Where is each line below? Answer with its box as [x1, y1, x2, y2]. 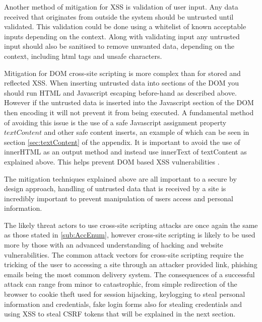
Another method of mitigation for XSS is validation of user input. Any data [4, 2, 238, 12]
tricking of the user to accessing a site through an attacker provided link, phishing [4, 259, 257, 270]
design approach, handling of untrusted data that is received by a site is [4, 183, 226, 194]
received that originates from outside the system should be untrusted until [4, 11, 234, 22]
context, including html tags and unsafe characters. [4, 50, 162, 61]
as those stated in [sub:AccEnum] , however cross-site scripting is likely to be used [4, 229, 255, 240]
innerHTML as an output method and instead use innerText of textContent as [4, 146, 247, 157]
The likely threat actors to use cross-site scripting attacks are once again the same [4, 219, 258, 230]
